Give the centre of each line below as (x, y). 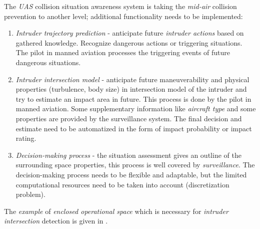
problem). (30, 194)
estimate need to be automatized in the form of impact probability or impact (134, 128)
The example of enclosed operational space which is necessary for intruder (116, 211)
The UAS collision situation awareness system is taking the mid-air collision (120, 6)
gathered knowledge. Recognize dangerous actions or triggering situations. (129, 42)
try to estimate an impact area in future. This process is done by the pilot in (133, 98)
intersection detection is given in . (56, 221)
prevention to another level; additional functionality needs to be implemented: (123, 16)
